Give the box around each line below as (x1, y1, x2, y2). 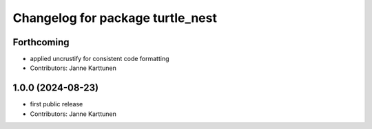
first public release (30, 100, 83, 108)
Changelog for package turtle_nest (12, 10, 217, 25)
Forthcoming (12, 36, 70, 48)
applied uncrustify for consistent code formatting (30, 55, 169, 63)
